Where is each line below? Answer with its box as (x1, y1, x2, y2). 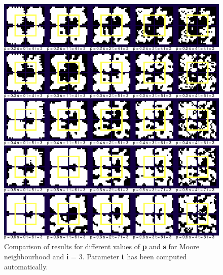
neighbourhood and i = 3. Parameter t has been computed (4, 251, 187, 261)
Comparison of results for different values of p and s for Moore (4, 241, 199, 252)
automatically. (4, 261, 48, 271)
